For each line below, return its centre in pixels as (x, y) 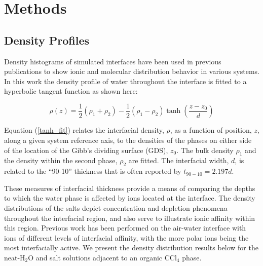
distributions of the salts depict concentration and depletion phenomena (116, 207)
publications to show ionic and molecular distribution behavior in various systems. (132, 71)
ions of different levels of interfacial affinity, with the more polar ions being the (126, 237)
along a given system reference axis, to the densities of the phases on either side (128, 140)
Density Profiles (47, 40)
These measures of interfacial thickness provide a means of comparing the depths (130, 188)
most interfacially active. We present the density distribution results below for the (131, 248)
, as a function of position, (211, 130)
